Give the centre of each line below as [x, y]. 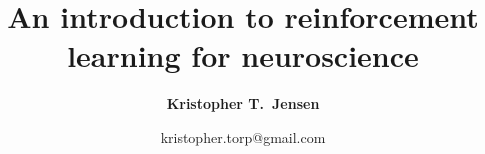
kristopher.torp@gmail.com [243, 136]
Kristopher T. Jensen [243, 103]
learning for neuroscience [243, 55]
